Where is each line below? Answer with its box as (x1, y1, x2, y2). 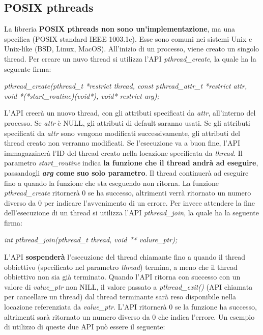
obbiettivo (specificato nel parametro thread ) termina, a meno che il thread (4, 261, 238, 272)
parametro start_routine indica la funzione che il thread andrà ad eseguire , (4, 157, 258, 168)
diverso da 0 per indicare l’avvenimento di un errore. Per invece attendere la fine (4, 197, 255, 208)
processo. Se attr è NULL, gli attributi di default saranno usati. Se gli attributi (4, 117, 250, 128)
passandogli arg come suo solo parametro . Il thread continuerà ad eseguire (4, 167, 249, 178)
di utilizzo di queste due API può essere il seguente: (4, 321, 165, 332)
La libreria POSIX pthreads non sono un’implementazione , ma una (4, 23, 235, 34)
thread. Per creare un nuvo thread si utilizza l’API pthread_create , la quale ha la (4, 53, 256, 64)
